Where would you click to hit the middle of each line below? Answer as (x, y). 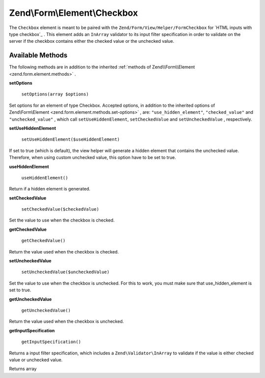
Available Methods (38, 55)
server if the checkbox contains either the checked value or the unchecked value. (92, 41)
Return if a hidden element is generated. (50, 189)
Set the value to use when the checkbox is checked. (62, 220)
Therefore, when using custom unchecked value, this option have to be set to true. (93, 157)
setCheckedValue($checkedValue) (60, 209)
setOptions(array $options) (55, 94)
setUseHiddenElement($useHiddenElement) (71, 140)
